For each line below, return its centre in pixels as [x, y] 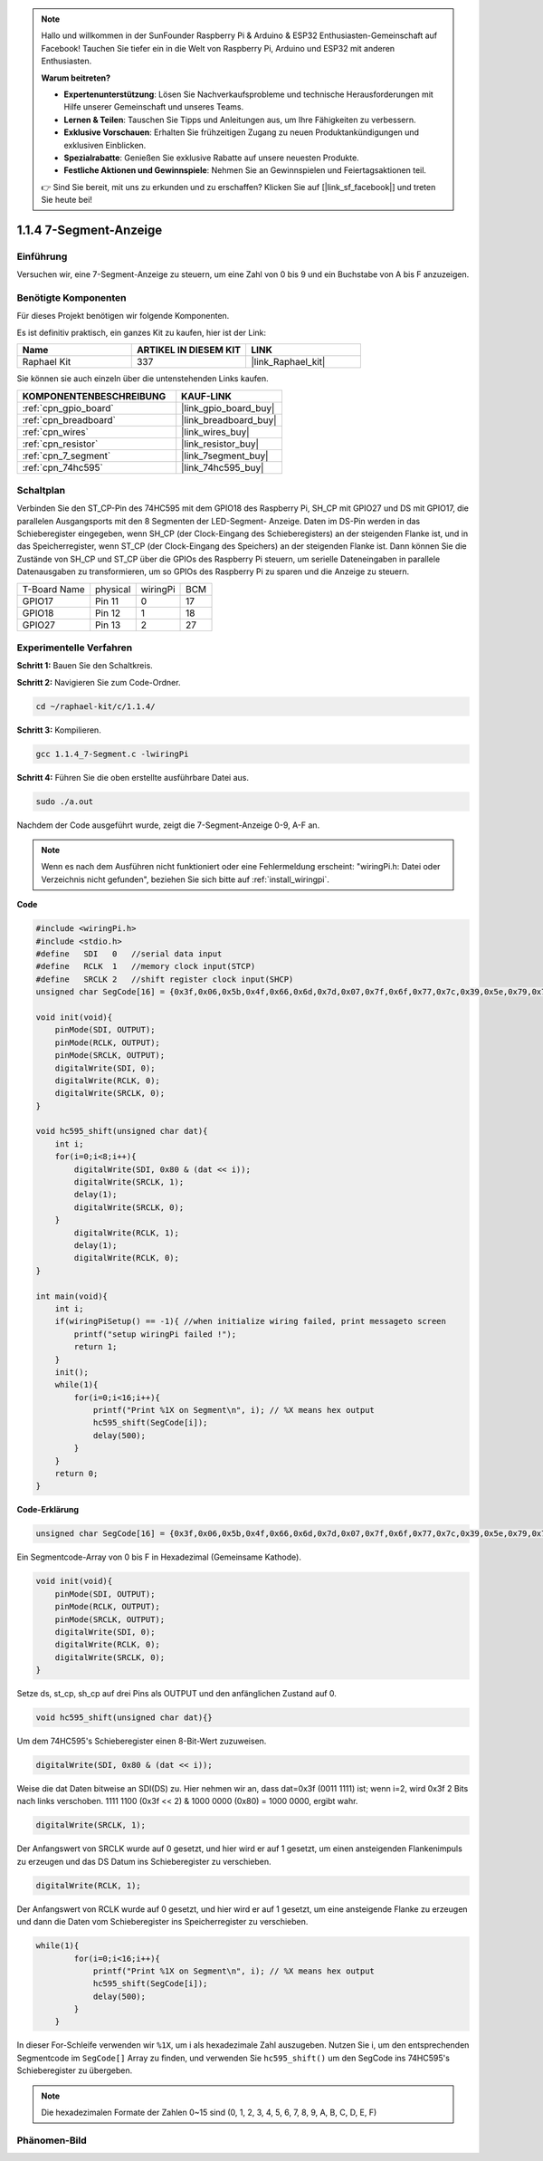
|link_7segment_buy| [225, 456]
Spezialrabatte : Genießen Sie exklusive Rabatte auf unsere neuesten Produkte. [211, 158]
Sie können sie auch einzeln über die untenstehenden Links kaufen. [143, 379]
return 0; [76, 1474]
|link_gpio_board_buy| [228, 408]
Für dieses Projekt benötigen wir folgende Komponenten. [123, 316]
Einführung [42, 256]
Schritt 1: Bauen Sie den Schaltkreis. [85, 666]
